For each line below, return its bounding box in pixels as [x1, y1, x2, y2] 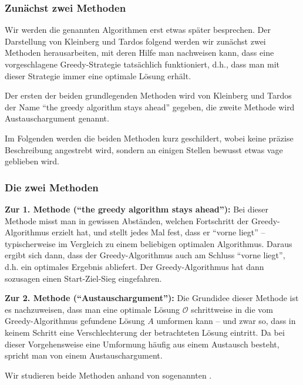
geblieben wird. [5, 155, 60, 167]
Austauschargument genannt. [5, 112, 109, 124]
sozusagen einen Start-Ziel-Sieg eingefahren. [5, 272, 162, 284]
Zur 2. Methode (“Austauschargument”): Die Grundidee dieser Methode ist [5, 292, 299, 304]
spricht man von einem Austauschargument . [5, 349, 163, 362]
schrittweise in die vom [191, 303, 273, 315]
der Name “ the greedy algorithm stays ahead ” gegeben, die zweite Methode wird [5, 100, 295, 113]
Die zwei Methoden [5, 180, 99, 194]
